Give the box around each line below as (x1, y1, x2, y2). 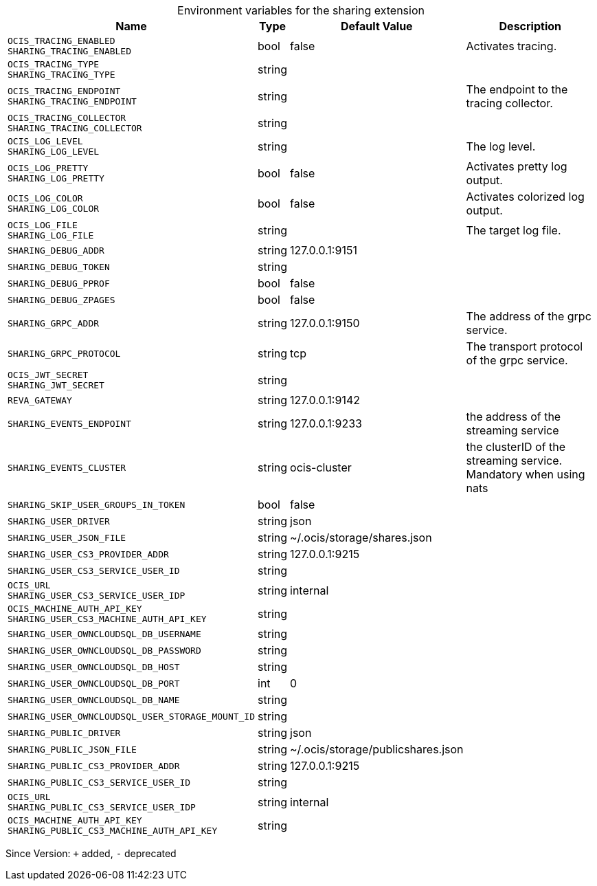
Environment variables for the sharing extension (177, 3, 425, 17)
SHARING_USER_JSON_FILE (8, 532, 126, 543)
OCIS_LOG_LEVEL (8, 136, 83, 146)
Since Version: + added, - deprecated (5, 848, 177, 859)
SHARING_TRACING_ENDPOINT (8, 96, 137, 107)
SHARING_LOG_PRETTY (8, 173, 104, 184)
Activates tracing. (466, 39, 557, 53)
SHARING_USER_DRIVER (8, 516, 110, 527)
